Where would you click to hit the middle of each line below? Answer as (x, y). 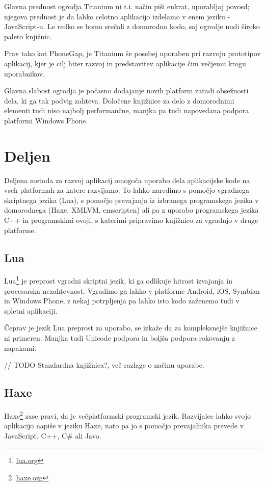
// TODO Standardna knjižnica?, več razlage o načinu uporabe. (104, 365)
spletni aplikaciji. (31, 310)
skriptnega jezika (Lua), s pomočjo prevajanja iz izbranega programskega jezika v (131, 200)
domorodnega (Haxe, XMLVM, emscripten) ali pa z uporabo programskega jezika (131, 210)
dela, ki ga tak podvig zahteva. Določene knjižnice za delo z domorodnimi (119, 100)
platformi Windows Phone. (46, 120)
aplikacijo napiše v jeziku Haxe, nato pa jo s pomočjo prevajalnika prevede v (124, 426)
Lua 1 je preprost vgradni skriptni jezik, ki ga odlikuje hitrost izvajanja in (118, 280)
